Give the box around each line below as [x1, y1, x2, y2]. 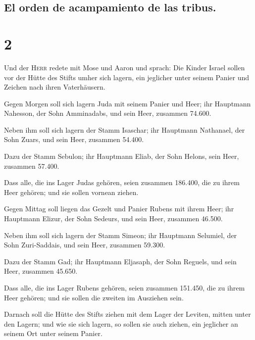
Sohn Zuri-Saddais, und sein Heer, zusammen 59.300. [4, 240, 165, 250]
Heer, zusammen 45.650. [4, 266, 78, 276]
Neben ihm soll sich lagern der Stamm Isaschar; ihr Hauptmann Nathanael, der [4, 124, 245, 135]
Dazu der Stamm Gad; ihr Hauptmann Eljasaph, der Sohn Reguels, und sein [4, 256, 237, 266]
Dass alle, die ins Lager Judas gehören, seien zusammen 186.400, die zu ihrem [4, 177, 240, 188]
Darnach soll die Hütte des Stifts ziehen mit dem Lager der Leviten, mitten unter [4, 309, 251, 319]
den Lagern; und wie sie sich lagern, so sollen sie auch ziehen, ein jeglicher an [4, 318, 238, 329]
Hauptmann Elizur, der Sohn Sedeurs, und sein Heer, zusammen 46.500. [4, 213, 223, 224]
